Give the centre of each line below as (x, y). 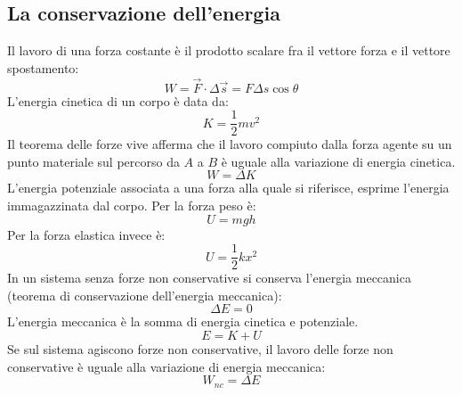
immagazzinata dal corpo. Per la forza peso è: (132, 206)
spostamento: (43, 67)
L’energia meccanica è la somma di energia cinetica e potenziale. (183, 321)
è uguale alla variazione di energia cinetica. (338, 161)
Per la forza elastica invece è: (86, 234)
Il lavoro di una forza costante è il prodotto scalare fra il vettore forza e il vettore (229, 50)
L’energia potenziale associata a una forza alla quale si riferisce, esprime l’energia (228, 188)
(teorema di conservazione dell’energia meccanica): (145, 295)
